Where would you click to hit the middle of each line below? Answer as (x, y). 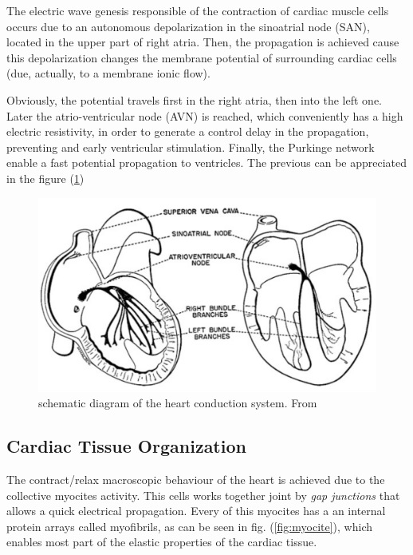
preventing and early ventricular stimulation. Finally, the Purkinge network (191, 147)
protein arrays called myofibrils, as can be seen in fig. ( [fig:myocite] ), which (189, 526)
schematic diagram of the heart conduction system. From (178, 403)
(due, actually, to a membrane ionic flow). (108, 73)
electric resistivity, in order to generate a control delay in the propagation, (188, 131)
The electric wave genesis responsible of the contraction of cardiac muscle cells (198, 10)
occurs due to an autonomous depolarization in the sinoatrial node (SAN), (188, 26)
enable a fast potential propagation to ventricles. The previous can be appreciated (207, 163)
